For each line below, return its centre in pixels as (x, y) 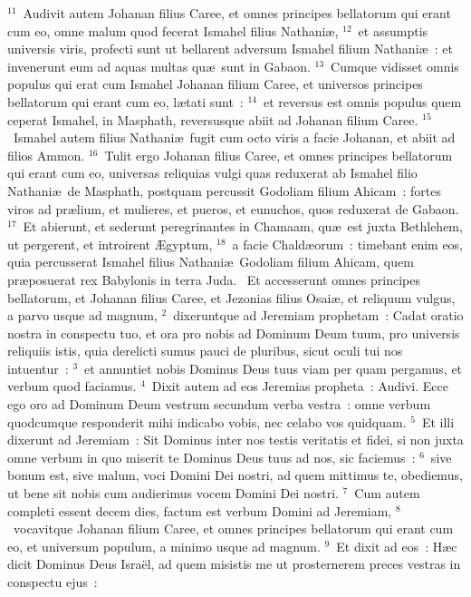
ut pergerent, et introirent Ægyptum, (110, 244)
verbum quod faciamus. (72, 386)
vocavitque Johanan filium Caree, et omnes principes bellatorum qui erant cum (233, 528)
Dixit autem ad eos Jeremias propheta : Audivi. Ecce (300, 386)
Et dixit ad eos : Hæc (397, 546)
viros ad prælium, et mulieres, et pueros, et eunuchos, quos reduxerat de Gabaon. (233, 208)
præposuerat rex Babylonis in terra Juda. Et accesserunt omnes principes (214, 279)
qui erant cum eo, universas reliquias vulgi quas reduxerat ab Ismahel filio (212, 173)
